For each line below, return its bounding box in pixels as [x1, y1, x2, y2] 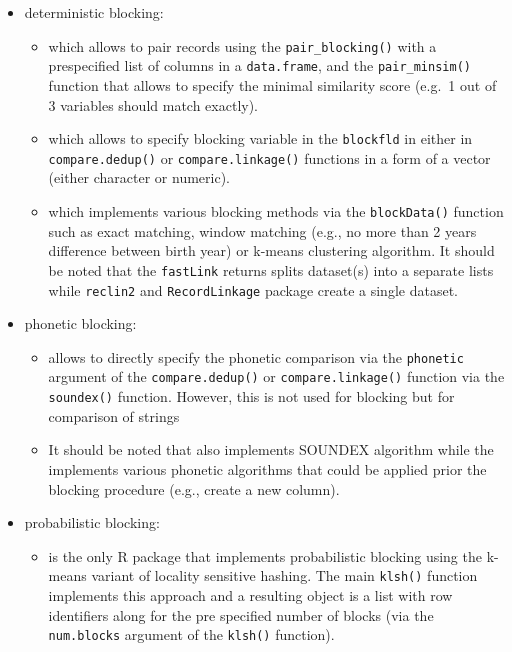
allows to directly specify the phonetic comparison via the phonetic [48, 346, 464, 367]
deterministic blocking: [24, 2, 164, 22]
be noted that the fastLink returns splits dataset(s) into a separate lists [48, 259, 494, 280]
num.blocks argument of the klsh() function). [48, 624, 335, 645]
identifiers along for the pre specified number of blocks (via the [48, 604, 434, 625]
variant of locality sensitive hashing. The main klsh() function [91, 565, 478, 586]
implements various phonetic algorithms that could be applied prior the [48, 458, 487, 479]
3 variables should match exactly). [48, 94, 259, 115]
